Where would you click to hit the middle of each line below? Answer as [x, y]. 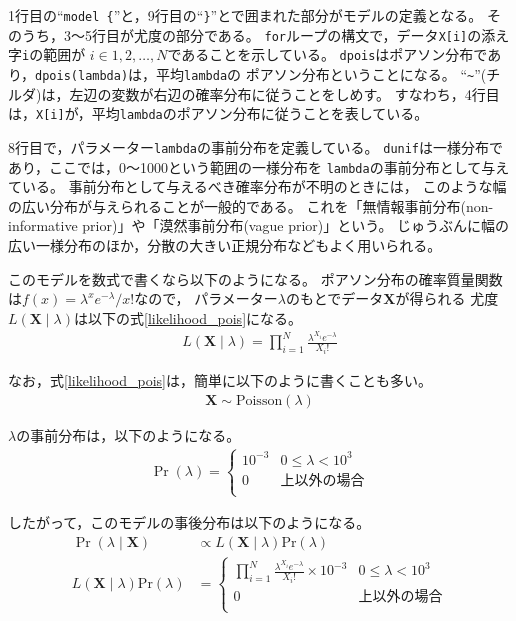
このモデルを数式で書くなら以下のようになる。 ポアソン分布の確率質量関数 [255, 278]
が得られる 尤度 [447, 298]
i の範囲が [54, 54]
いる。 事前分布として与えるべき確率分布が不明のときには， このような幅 [264, 186]
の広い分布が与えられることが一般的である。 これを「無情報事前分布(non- [251, 205]
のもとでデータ [335, 298]
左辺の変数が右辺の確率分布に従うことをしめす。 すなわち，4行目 [284, 93]
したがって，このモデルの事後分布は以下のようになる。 [189, 522]
